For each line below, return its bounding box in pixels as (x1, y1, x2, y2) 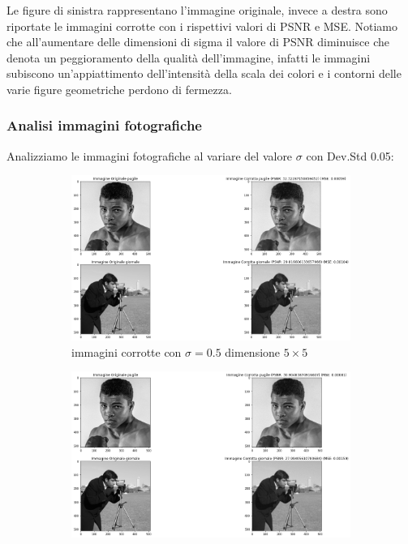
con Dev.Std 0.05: (306, 147, 394, 164)
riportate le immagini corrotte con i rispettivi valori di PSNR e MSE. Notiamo (6, 17, 397, 34)
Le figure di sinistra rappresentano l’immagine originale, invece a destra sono (6, 2, 388, 18)
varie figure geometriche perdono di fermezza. (6, 80, 232, 97)
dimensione (225, 343, 281, 360)
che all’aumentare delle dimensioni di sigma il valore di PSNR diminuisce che (6, 33, 390, 50)
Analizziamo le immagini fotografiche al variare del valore (6, 147, 293, 164)
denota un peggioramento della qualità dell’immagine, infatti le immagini (6, 49, 371, 66)
